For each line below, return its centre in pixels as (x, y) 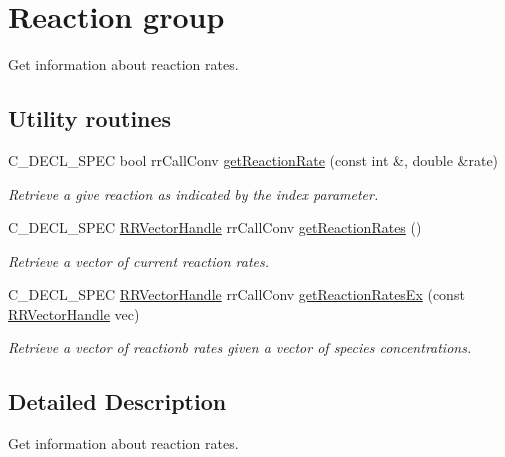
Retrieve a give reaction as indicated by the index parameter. (193, 193)
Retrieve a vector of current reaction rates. (139, 260)
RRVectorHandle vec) (74, 313)
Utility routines (90, 118)
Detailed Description (117, 401)
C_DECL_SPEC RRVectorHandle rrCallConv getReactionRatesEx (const (236, 294)
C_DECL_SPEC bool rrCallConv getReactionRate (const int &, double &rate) (253, 159)
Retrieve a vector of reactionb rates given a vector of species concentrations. (240, 347)
